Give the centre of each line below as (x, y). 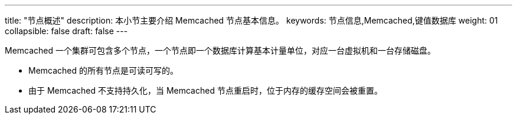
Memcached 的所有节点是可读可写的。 (104, 70)
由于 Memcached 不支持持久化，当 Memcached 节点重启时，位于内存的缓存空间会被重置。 (205, 90)
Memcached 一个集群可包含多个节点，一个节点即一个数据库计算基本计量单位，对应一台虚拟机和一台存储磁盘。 (220, 50)
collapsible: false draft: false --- (66, 31)
